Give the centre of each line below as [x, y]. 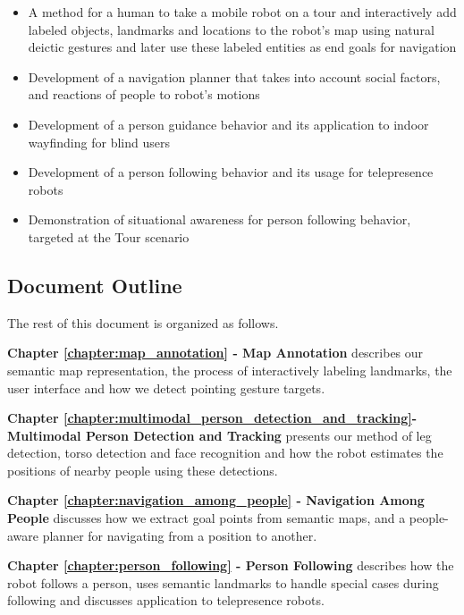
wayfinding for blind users [99, 142]
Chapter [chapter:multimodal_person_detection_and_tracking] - [212, 418]
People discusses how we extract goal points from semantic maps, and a [207, 518]
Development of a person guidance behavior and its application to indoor [228, 124]
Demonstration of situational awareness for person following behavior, [219, 219]
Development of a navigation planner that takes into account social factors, [234, 76]
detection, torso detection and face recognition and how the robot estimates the [225, 453]
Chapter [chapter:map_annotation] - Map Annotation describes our [215, 353]
